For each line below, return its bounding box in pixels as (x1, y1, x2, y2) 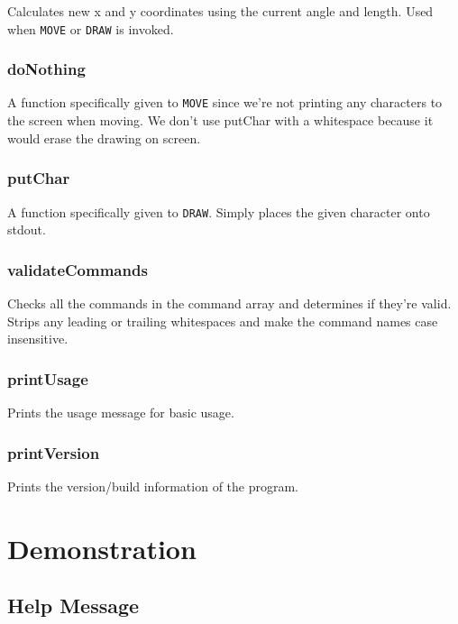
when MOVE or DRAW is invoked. (7, 19, 174, 38)
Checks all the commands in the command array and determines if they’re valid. (7, 294, 452, 312)
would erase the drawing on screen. (7, 128, 201, 147)
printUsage (7, 367, 88, 390)
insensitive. (7, 329, 69, 348)
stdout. (7, 220, 46, 239)
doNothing (7, 58, 86, 80)
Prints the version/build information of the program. (7, 476, 298, 495)
